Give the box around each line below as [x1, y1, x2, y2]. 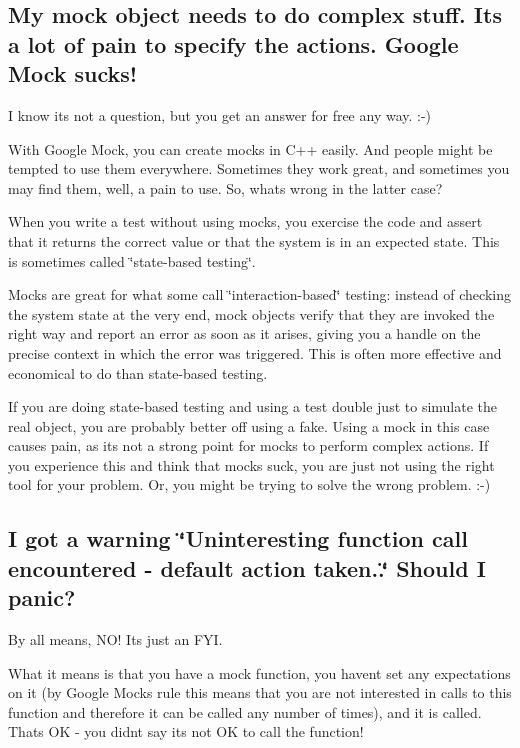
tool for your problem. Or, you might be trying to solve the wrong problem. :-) [8, 474, 491, 495]
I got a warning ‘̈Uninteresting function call [8, 523, 468, 554]
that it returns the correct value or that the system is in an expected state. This [8, 230, 500, 251]
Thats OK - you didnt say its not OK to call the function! [8, 721, 364, 742]
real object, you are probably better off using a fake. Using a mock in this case [8, 415, 490, 436]
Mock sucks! [8, 58, 138, 89]
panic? [8, 582, 76, 613]
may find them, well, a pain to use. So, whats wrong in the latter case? [8, 177, 443, 198]
